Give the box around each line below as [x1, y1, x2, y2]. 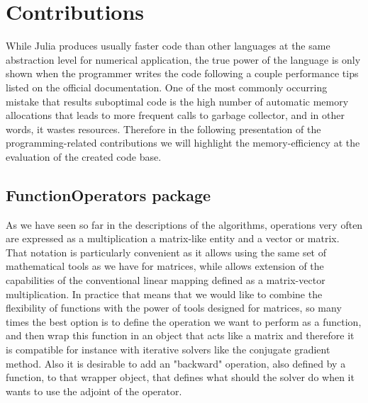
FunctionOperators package [6, 183, 211, 205]
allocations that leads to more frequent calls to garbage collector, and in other [6, 108, 345, 123]
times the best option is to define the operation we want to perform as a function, [6, 314, 362, 329]
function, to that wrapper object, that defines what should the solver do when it [6, 370, 355, 385]
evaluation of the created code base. [6, 149, 162, 164]
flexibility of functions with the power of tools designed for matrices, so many [6, 300, 342, 315]
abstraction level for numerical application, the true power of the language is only [6, 52, 361, 67]
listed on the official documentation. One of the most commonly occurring [6, 79, 328, 94]
